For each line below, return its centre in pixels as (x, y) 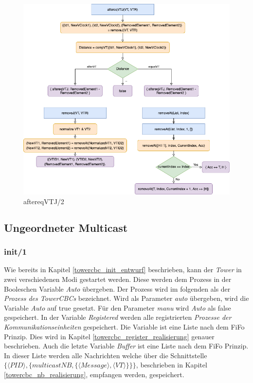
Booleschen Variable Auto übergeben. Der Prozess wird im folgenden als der (117, 288)
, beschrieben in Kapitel (172, 365)
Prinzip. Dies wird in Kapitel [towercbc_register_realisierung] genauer (109, 336)
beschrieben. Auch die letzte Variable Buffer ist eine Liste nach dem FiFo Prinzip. (126, 346)
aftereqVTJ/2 (44, 201)
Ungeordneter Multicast (66, 227)
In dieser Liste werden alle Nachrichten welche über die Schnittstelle (106, 355)
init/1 (16, 252)
